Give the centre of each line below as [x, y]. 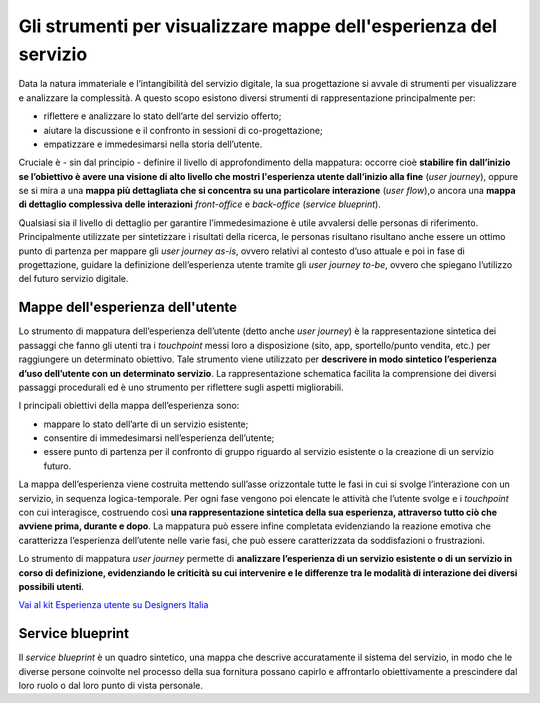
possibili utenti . [51, 586]
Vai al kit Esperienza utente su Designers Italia [113, 605]
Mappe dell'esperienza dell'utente [128, 307]
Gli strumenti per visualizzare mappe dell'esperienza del [257, 26]
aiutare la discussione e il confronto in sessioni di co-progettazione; [183, 130]
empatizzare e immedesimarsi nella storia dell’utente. [153, 144]
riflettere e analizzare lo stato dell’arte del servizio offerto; [162, 116]
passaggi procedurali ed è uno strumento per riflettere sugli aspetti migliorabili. [181, 387]
